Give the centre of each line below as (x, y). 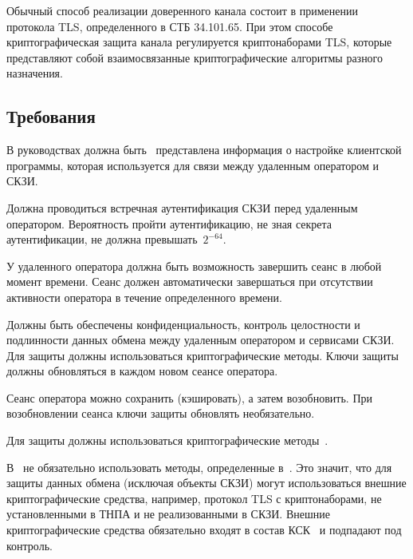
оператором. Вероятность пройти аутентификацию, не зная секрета (169, 223)
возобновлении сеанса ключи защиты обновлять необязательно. (161, 413)
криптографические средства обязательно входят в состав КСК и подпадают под (204, 530)
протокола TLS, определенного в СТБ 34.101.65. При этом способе (170, 26)
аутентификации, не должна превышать (102, 239)
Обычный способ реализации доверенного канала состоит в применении (182, 10)
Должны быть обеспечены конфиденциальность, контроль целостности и (183, 324)
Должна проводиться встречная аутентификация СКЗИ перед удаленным (182, 207)
